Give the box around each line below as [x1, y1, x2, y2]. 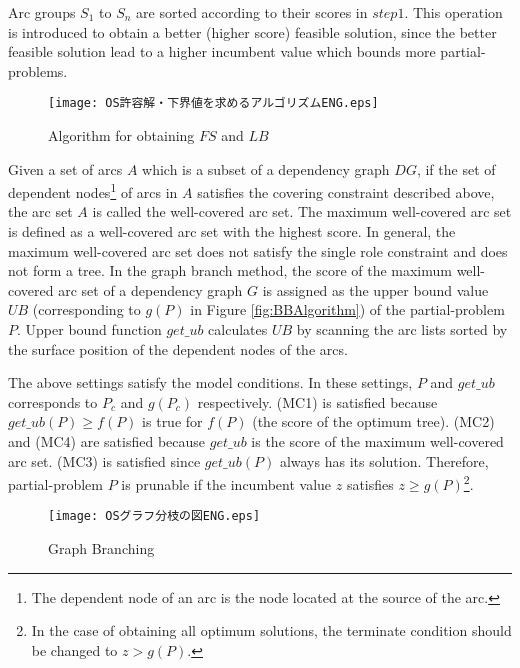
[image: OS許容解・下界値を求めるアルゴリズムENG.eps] [48, 96, 379, 111]
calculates [208, 319, 268, 340]
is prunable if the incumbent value [121, 473, 332, 494]
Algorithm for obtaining [48, 125, 195, 146]
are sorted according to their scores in [136, 2, 368, 22]
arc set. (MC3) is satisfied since [8, 450, 201, 471]
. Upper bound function [17, 319, 162, 340]
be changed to [31, 639, 118, 660]
